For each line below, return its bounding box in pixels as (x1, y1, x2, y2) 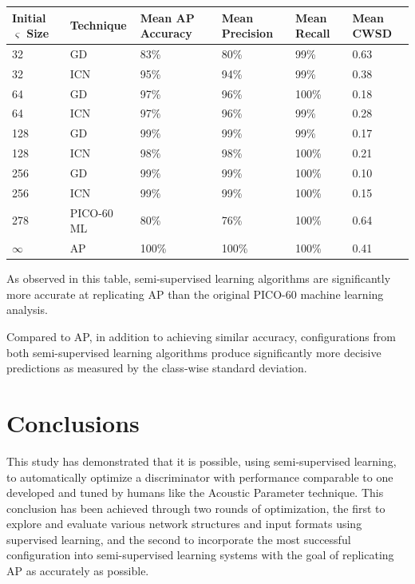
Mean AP (140, 9, 195, 26)
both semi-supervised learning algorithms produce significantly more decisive (6, 344, 381, 360)
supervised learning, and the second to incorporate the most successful (6, 530, 351, 547)
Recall (295, 25, 330, 42)
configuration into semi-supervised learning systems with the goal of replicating (6, 546, 394, 563)
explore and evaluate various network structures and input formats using (6, 515, 362, 532)
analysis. (6, 301, 48, 318)
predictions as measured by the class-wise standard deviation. (6, 360, 307, 376)
